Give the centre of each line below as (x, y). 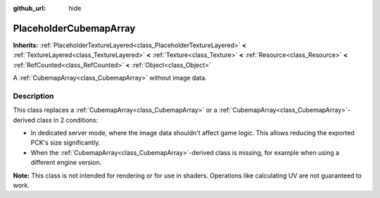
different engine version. (66, 163)
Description (33, 96)
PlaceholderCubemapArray (74, 28)
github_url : (29, 8)
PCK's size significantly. (65, 143)
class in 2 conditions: (67, 120)
